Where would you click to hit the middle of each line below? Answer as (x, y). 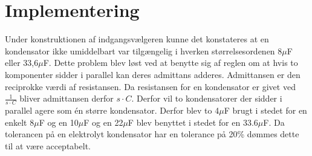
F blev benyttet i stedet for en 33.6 (193, 122)
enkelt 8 (20, 122)
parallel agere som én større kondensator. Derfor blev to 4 (112, 110)
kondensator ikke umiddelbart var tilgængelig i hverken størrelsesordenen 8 (144, 50)
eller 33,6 (22, 63)
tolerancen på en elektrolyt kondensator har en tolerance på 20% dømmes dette (152, 134)
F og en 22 (103, 122)
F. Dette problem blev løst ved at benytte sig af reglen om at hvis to (171, 63)
